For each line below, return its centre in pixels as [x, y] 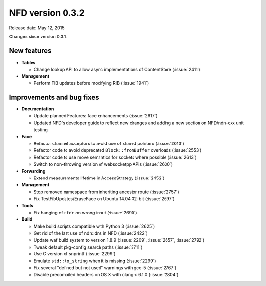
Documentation [38, 109]
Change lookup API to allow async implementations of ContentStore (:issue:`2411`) [117, 70]
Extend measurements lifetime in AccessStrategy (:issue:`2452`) [99, 178]
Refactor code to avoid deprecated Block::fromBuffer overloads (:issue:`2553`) [118, 150]
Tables [29, 62]
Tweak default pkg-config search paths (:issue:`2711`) [88, 247]
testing [41, 130]
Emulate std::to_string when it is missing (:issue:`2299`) [95, 261]
